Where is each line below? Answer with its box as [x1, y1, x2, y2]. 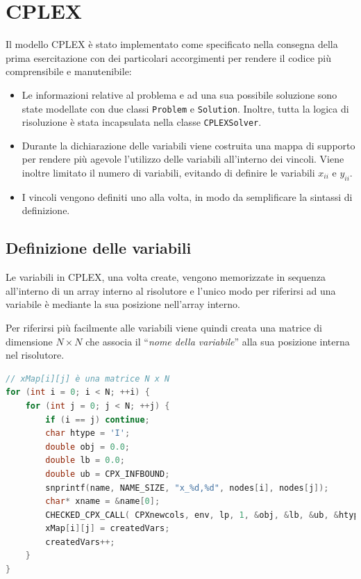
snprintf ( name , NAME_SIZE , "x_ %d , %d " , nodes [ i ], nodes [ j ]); [45, 482, 329, 493]
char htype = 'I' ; [45, 428, 131, 439]
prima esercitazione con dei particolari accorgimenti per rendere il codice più [6, 50, 331, 65]
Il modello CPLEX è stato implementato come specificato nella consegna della [6, 37, 338, 51]
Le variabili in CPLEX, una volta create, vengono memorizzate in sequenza [6, 270, 326, 284]
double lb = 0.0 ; [45, 455, 125, 466]
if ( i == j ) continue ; [45, 414, 150, 425]
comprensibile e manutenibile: [6, 64, 132, 79]
